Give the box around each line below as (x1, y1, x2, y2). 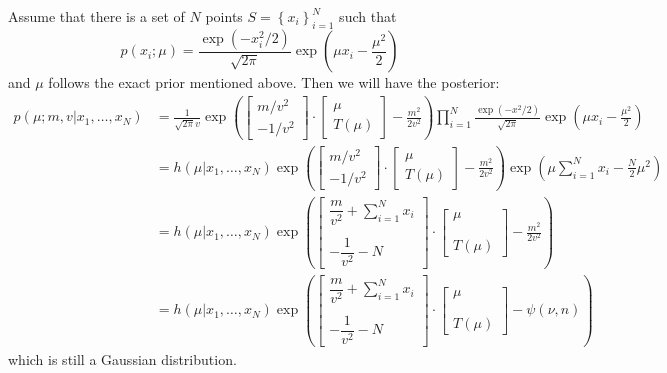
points (205, 6, 243, 26)
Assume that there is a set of (8, 6, 185, 26)
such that (339, 6, 397, 26)
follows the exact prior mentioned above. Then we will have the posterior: (48, 72, 500, 93)
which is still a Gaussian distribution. (8, 349, 237, 370)
